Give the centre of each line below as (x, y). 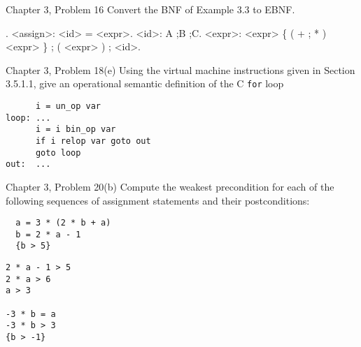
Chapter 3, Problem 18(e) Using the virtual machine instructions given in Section (180, 69)
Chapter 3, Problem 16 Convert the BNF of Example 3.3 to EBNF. (150, 9)
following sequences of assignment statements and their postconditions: (158, 200)
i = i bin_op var (76, 130)
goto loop (58, 153)
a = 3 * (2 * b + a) (63, 223)
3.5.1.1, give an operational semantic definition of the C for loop (145, 83)
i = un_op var (68, 106)
